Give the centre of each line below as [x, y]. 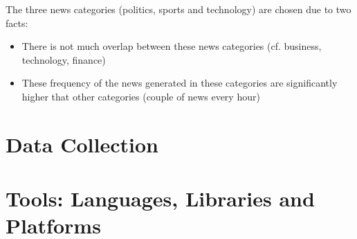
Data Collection [82, 144]
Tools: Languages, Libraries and [160, 198]
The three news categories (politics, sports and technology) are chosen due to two [178, 9]
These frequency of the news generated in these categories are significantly [180, 83]
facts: [17, 23]
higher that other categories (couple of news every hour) [141, 96]
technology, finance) [64, 59]
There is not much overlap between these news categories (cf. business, [172, 46]
